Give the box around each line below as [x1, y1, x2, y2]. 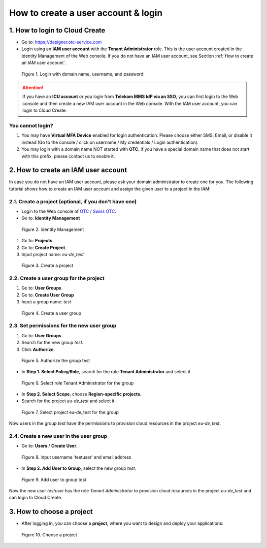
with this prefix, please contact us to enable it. [21, 153, 115, 159]
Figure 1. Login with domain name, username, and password [21, 71, 144, 77]
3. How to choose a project [9, 508, 93, 516]
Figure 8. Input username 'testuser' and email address [21, 454, 132, 460]
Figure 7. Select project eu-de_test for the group [21, 409, 119, 415]
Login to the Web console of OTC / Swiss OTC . [21, 208, 117, 214]
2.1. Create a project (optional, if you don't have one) [9, 198, 137, 205]
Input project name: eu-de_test [21, 251, 84, 257]
